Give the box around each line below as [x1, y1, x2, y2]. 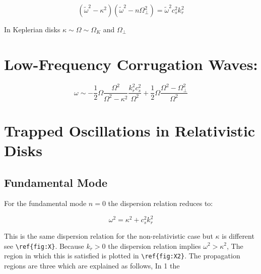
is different [222, 230, 254, 241]
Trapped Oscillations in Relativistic [4, 120, 255, 141]
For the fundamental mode [4, 198, 87, 209]
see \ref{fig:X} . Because [4, 240, 84, 251]
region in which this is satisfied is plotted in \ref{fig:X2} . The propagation [4, 250, 240, 261]
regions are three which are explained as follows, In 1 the [4, 260, 180, 270]
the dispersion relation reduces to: [108, 198, 213, 209]
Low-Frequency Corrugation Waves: [4, 53, 258, 74]
